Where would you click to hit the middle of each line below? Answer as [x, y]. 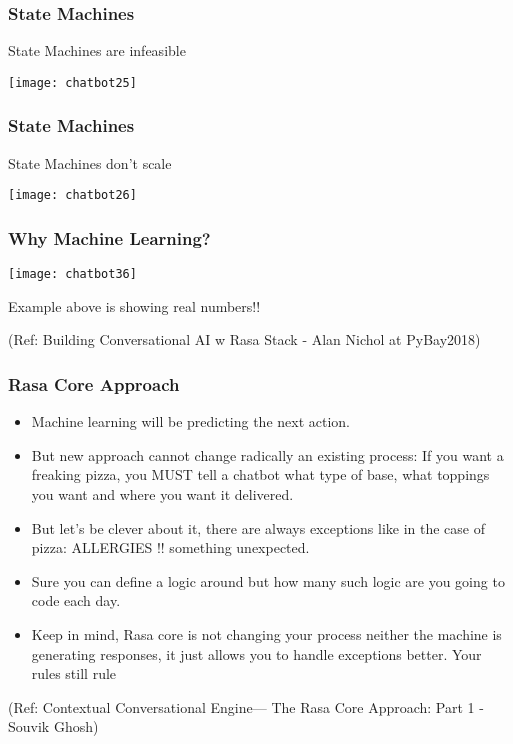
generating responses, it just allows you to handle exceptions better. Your [256, 653]
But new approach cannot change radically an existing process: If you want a [267, 454]
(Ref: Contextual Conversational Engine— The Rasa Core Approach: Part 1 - [246, 706]
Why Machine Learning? [109, 237]
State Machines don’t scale [90, 162]
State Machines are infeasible [97, 50]
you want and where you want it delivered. [162, 494]
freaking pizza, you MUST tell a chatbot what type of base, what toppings [260, 474]
